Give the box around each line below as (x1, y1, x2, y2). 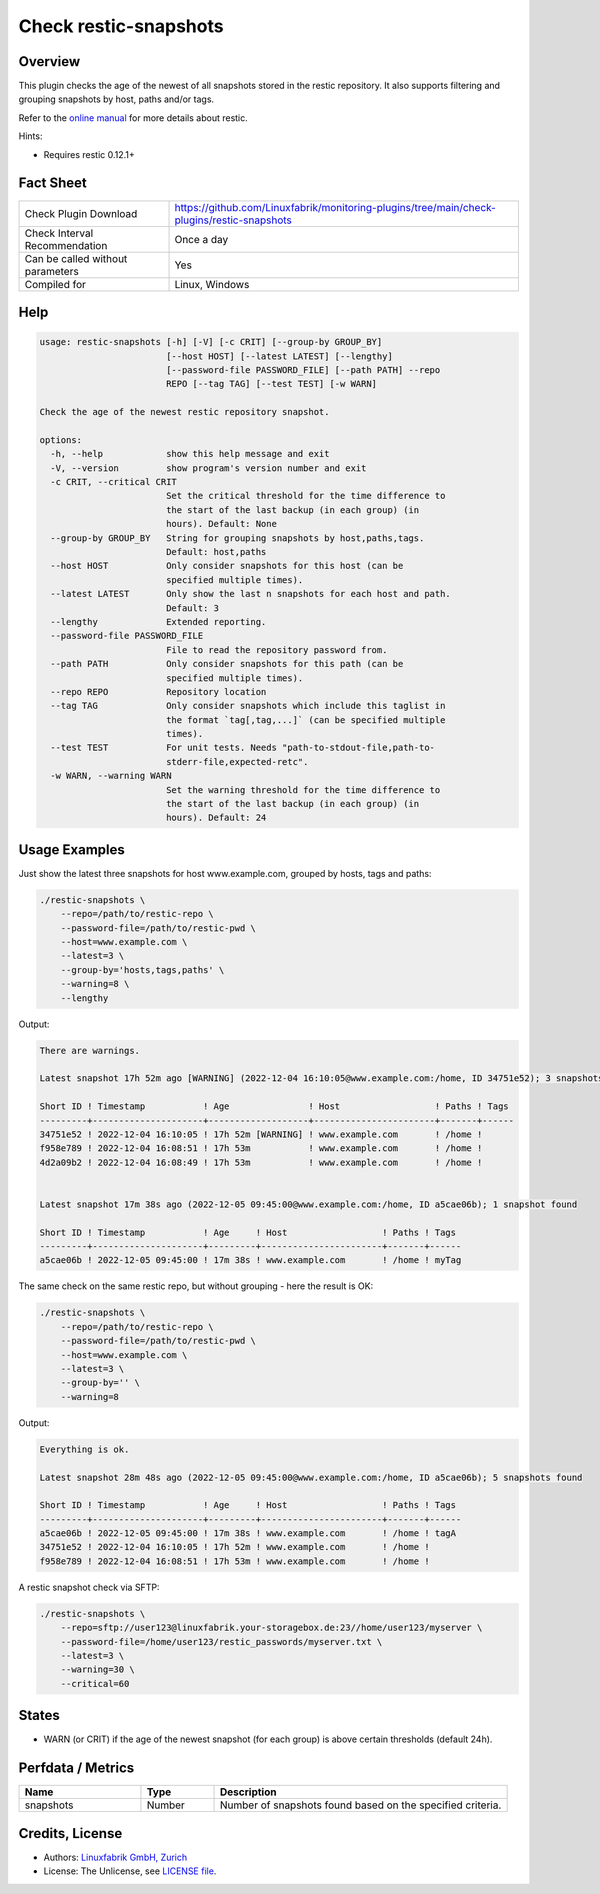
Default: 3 (165, 602, 220, 614)
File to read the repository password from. (165, 644, 388, 655)
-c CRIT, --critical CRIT (50, 476, 177, 488)
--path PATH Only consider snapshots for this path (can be (50, 658, 404, 670)
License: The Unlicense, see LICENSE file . (43, 1865, 217, 1877)
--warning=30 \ (60, 1664, 135, 1675)
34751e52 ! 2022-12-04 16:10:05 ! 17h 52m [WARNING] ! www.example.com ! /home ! (39, 1128, 483, 1140)
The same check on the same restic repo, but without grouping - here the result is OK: (18, 1280, 374, 1292)
